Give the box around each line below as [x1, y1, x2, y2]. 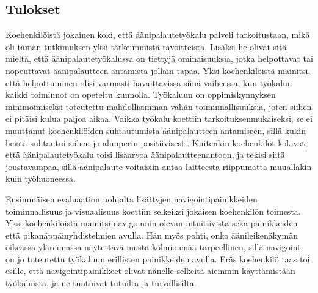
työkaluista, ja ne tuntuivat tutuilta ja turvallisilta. [5, 276, 197, 289]
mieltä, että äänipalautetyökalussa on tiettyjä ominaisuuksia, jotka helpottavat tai [5, 52, 313, 65]
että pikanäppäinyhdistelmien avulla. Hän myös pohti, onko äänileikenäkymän [5, 228, 298, 241]
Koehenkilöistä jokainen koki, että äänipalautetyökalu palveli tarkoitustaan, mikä [5, 28, 310, 41]
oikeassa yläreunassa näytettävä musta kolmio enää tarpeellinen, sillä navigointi [5, 240, 303, 253]
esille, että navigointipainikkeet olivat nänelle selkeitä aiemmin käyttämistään [5, 264, 295, 277]
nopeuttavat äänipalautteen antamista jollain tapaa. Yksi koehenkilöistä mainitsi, [5, 64, 311, 76]
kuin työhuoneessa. [5, 172, 76, 185]
